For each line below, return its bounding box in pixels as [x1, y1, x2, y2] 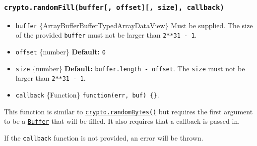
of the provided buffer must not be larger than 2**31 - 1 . [15, 30, 197, 40]
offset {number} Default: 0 [15, 47, 106, 57]
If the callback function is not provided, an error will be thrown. [4, 133, 203, 143]
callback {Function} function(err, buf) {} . [15, 90, 159, 100]
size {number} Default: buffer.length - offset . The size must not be [15, 63, 245, 73]
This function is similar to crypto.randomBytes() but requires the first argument [4, 106, 253, 116]
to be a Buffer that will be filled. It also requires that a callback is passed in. [4, 116, 240, 126]
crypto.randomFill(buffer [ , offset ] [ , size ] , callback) [4, 3, 224, 11]
